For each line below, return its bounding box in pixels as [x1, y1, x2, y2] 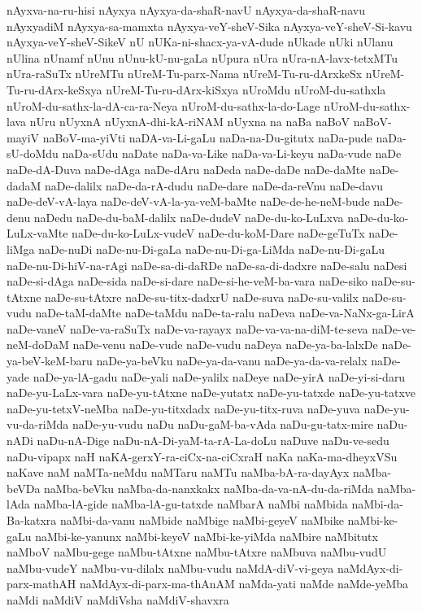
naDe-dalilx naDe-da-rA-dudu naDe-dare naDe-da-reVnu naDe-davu [45, 177, 384, 194]
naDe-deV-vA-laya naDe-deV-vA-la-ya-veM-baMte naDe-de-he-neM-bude [7, 193, 370, 210]
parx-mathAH [7, 575, 76, 592]
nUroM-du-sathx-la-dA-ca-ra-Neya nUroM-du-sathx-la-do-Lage [7, 97, 320, 114]
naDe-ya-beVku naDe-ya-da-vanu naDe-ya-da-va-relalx [96, 352, 368, 369]
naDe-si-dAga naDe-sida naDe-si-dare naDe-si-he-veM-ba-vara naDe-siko [7, 273, 368, 290]
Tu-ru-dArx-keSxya [7, 81, 102, 98]
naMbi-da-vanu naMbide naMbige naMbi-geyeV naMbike [59, 512, 344, 528]
